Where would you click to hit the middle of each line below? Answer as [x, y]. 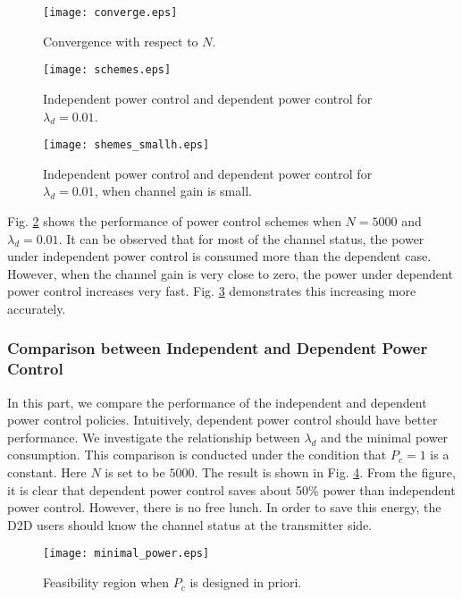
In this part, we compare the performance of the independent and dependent [217, 402]
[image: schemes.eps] [107, 70]
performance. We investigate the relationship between [154, 437]
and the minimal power [385, 437]
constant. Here [47, 472]
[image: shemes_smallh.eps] [126, 145]
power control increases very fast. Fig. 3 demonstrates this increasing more [212, 291]
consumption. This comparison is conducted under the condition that [197, 455]
